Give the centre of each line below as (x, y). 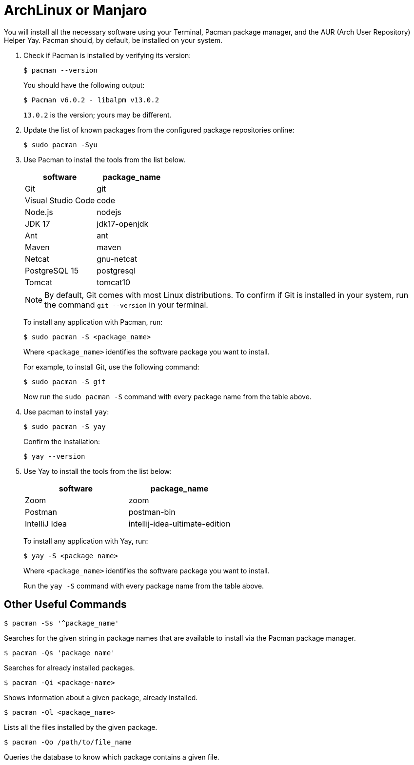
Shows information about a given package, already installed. (101, 697)
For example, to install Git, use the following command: (111, 367)
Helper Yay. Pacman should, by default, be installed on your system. (113, 40)
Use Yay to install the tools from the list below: (98, 471)
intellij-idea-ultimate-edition (179, 523)
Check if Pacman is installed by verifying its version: (107, 55)
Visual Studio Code (60, 200)
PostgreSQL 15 (52, 270)
